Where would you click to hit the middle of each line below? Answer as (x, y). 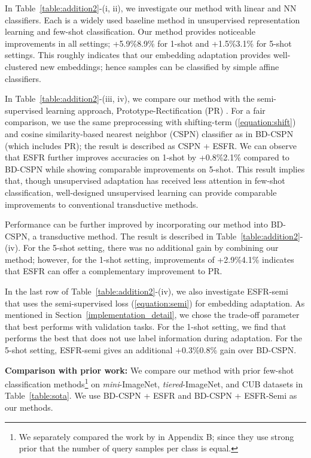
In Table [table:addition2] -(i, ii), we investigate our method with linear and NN (151, 8)
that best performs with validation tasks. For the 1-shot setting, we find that (146, 326)
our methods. (29, 407)
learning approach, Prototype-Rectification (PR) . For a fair (155, 110)
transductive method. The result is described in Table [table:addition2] (170, 236)
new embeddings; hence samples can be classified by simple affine (160, 66)
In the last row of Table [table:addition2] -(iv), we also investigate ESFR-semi (147, 291)
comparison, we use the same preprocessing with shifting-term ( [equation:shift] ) (150, 122)
